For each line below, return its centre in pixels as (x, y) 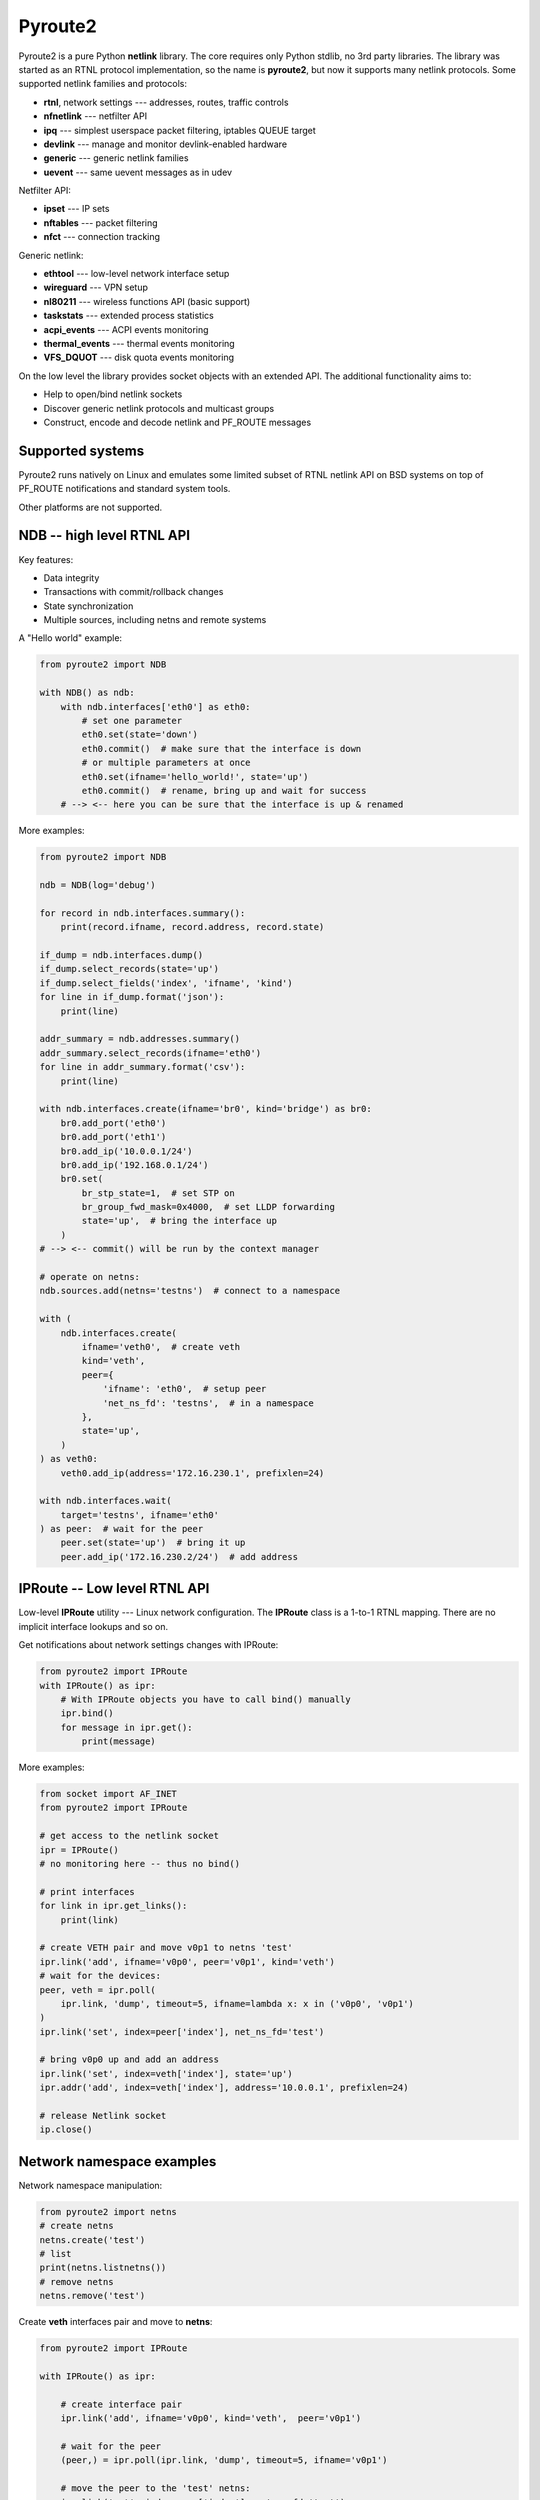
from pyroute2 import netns (108, 2211)
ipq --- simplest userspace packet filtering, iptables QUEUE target (180, 130)
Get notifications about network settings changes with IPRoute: (148, 1645)
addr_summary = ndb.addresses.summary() (139, 1039)
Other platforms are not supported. (90, 507)
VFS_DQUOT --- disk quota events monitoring (139, 357)
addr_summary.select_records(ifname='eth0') (150, 1053)
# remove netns (76, 2281)
